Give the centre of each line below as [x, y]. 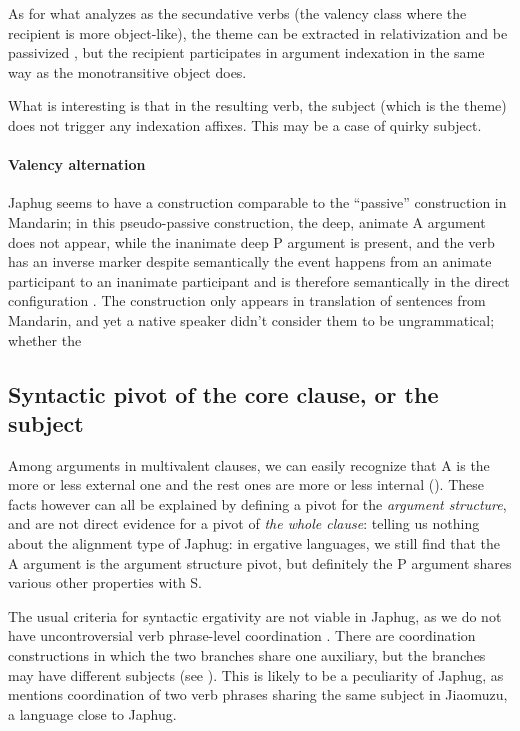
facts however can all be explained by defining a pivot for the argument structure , [257, 503]
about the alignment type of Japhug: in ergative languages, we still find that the [254, 543]
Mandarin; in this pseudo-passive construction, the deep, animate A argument [247, 221]
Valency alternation [77, 164]
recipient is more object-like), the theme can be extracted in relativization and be [258, 32]
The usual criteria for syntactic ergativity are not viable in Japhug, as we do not [255, 615]
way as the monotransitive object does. [127, 71]
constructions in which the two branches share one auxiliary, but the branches [247, 655]
